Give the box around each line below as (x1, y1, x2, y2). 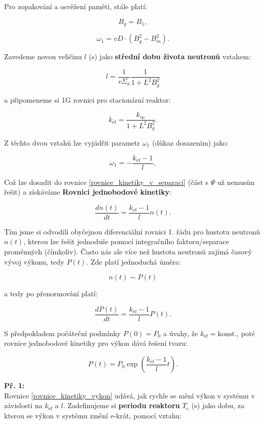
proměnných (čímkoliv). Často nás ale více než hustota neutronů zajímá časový (4, 246, 252, 257)
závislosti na (4, 400, 42, 411)
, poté (236, 327, 255, 338)
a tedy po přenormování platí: (4, 288, 98, 299)
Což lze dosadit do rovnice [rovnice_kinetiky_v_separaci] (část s (4, 176, 209, 187)
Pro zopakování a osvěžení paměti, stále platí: (4, 1, 147, 11)
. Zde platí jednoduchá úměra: (86, 256, 181, 267)
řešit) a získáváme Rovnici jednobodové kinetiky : (4, 186, 172, 197)
